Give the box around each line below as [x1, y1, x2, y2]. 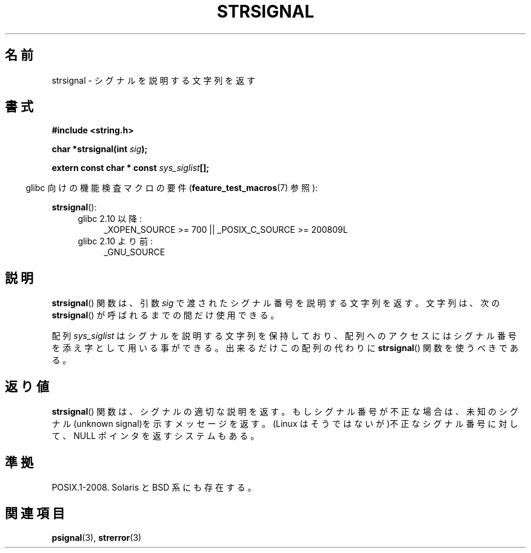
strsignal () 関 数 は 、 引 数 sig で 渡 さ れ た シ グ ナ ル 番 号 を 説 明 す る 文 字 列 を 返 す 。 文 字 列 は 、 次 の [52, 298, 500, 309]
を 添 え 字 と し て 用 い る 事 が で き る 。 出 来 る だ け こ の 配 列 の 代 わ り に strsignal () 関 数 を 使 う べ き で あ [52, 343, 518, 354]
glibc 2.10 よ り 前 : [78, 236, 153, 247]
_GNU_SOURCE [104, 247, 165, 258]
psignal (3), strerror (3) [52, 532, 142, 543]
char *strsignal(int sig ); [52, 144, 148, 155]
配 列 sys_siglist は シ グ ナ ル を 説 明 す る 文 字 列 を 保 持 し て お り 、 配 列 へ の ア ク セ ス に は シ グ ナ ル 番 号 [52, 330, 517, 341]
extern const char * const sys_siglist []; [52, 163, 209, 173]
